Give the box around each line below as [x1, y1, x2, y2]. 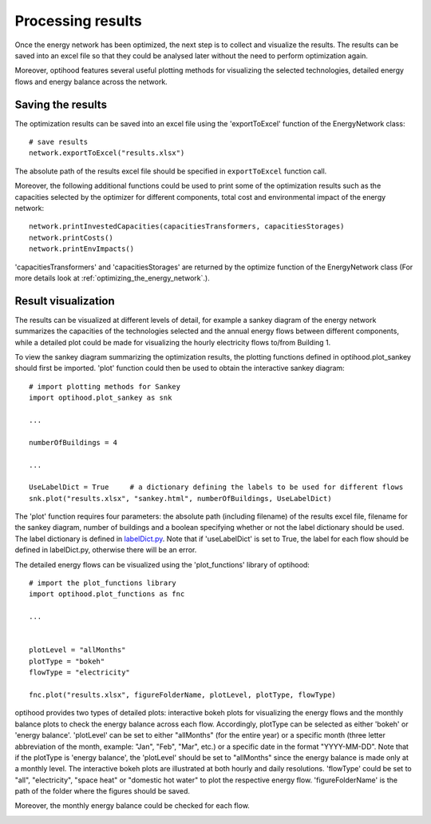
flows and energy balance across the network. [14, 77, 168, 86]
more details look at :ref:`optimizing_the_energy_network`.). [14, 273, 211, 283]
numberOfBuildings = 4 [29, 438, 118, 447]
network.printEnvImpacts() [29, 245, 135, 253]
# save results [29, 137, 89, 147]
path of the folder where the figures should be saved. [14, 786, 191, 796]
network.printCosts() [29, 233, 113, 242]
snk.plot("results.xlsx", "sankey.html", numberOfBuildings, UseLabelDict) [29, 494, 332, 503]
